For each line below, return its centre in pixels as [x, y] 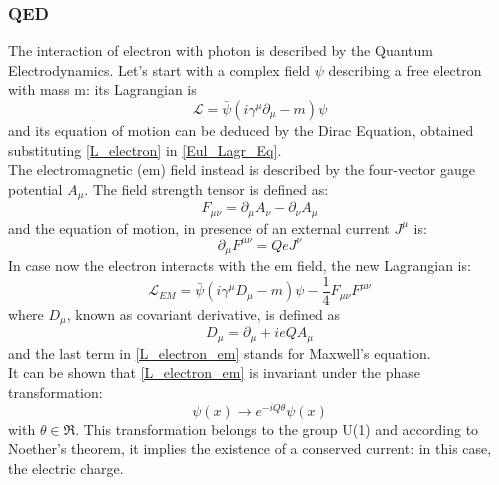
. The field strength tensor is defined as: [206, 188]
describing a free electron [405, 69]
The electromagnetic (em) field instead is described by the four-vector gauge [242, 169]
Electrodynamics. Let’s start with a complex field [159, 69]
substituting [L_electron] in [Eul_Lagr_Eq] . [145, 149]
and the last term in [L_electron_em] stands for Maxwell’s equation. [219, 352]
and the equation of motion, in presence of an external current [199, 227]
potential [35, 188]
